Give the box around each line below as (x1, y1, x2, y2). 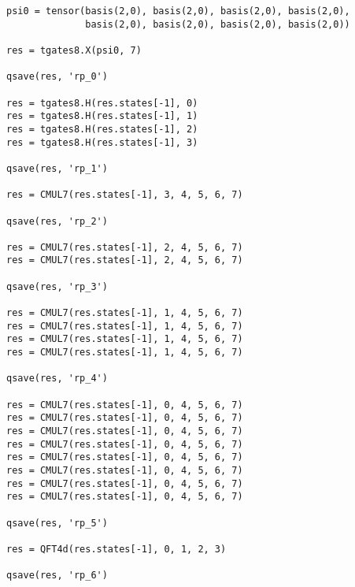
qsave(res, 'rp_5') (6, 517, 108, 529)
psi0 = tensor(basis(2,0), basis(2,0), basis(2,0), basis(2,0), (6, 6, 350, 17)
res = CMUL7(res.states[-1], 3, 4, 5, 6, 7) (6, 189, 243, 201)
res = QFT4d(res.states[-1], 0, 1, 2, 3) (6, 543, 227, 555)
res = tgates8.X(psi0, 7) (6, 44, 142, 56)
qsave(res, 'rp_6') (6, 570, 108, 581)
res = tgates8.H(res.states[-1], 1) (6, 110, 198, 122)
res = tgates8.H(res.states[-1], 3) (6, 136, 198, 148)
